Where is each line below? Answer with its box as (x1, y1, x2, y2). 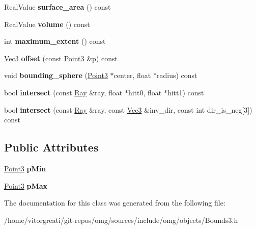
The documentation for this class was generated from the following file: (4, 197, 225, 208)
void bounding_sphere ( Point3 (4, 70, 108, 81)
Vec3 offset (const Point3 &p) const (4, 53, 118, 63)
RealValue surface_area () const (4, 2, 111, 12)
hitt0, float (128, 87, 162, 97)
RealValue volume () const (4, 18, 90, 29)
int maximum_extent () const (4, 36, 106, 46)
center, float (113, 70, 151, 81)
